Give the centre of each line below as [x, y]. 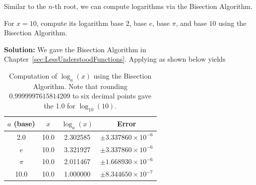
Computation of [33, 75]
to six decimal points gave [112, 96]
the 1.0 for [60, 105]
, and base [191, 23]
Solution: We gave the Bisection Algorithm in [75, 49]
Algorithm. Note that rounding [80, 86]
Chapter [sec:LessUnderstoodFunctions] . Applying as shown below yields [115, 59]
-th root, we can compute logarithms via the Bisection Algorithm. [152, 6]
